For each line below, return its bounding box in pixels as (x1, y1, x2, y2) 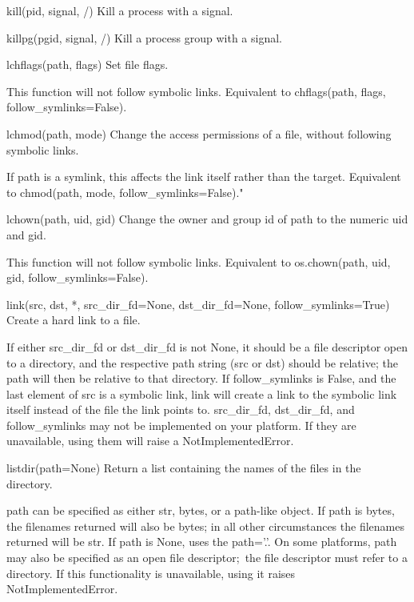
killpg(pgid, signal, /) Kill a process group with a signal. (6, 29, 282, 46)
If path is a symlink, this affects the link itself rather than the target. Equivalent (6, 168, 401, 185)
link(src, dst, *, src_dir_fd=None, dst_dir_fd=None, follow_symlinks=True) (6, 295, 390, 312)
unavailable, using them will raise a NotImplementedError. (6, 432, 294, 449)
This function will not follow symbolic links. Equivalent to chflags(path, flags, (6, 82, 386, 99)
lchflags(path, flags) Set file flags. (6, 56, 169, 73)
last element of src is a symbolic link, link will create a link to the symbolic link (6, 385, 397, 402)
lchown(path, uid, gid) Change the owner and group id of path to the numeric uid (6, 211, 408, 227)
